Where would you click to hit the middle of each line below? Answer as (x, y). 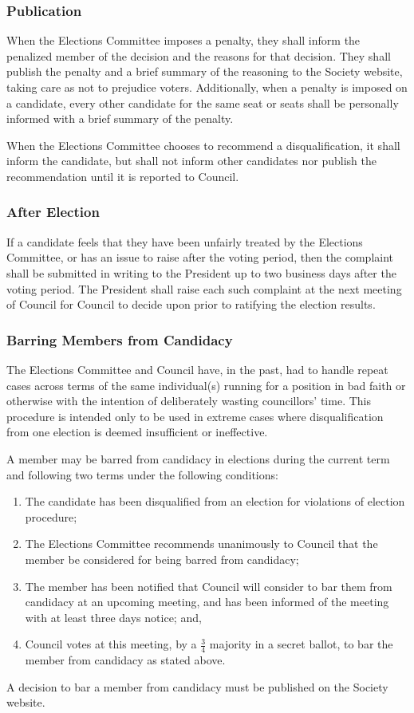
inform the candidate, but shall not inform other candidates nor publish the (192, 161)
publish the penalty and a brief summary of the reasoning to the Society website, (205, 71)
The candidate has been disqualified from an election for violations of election (215, 501)
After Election (53, 212)
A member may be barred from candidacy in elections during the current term (198, 458)
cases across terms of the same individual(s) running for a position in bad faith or (206, 385)
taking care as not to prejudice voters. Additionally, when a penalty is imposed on (207, 87)
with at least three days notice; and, (113, 617)
